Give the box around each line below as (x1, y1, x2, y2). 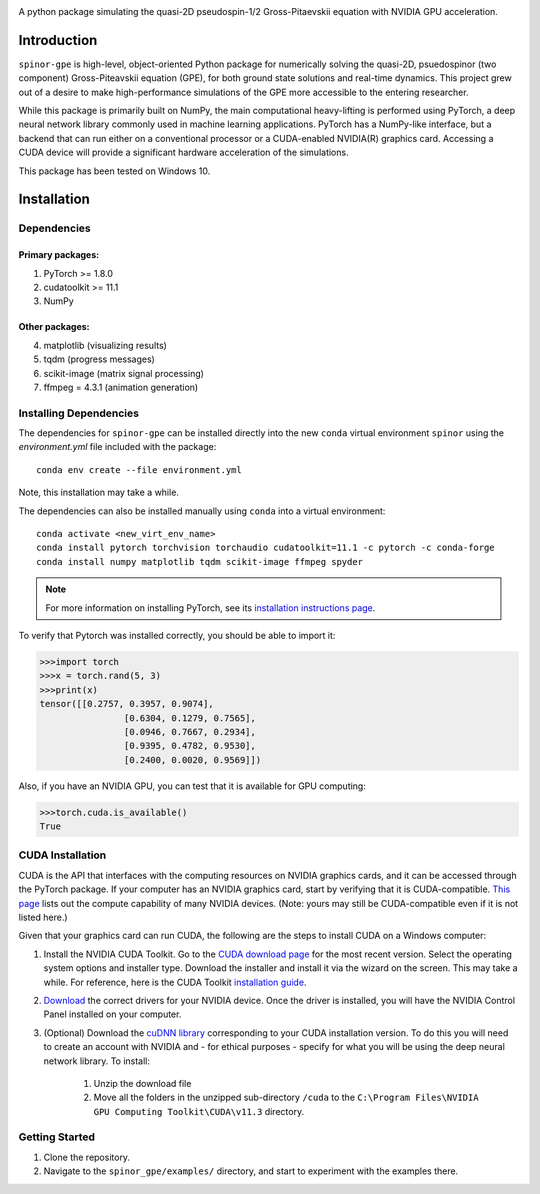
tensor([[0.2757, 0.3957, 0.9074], (39, 698, 214, 710)
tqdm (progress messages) (43, 353, 155, 365)
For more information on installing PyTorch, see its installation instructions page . (45, 601, 376, 614)
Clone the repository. (43, 1151, 130, 1163)
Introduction (18, 31, 98, 49)
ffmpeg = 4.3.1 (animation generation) (43, 381, 199, 393)
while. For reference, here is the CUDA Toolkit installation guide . (43, 976, 307, 988)
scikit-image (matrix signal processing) (43, 367, 205, 379)
